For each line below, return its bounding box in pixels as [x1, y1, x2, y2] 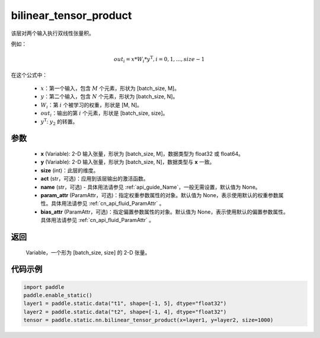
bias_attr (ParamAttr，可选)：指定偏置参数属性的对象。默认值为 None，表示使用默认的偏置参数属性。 [40, 208, 289, 215]
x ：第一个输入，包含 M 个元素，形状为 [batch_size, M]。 [40, 85, 180, 92]
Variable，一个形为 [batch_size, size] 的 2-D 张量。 [25, 249, 151, 256]
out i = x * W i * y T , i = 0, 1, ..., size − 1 [113, 55, 205, 64]
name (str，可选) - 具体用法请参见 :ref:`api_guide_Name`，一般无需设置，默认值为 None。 [40, 184, 261, 191]
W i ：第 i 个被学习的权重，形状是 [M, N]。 [40, 101, 142, 110]
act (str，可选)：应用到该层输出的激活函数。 [40, 175, 149, 182]
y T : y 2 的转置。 [40, 117, 78, 127]
